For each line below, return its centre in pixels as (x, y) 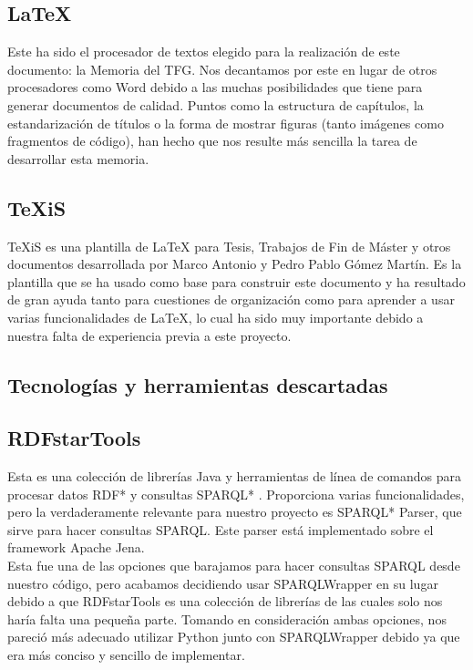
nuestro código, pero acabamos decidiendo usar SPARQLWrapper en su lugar (223, 583)
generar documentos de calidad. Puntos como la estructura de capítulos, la (216, 104)
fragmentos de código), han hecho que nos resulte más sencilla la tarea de (212, 141)
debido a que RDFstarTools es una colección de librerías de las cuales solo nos (225, 601)
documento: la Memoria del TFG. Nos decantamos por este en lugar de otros (222, 69)
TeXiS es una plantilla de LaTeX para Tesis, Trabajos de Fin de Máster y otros (229, 246)
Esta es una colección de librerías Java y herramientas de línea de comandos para (234, 476)
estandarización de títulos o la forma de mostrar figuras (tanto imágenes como (226, 123)
